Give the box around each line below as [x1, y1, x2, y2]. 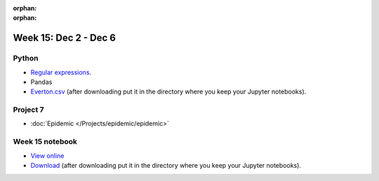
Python [13, 53, 39, 63]
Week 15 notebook [13, 137, 77, 147]
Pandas [30, 78, 53, 86]
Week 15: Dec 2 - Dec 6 [13, 32, 116, 44]
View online [30, 151, 65, 160]
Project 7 [13, 105, 45, 115]
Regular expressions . [30, 68, 91, 76]
